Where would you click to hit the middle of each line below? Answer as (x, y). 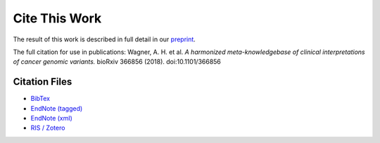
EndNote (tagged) (57, 108)
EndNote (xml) (52, 118)
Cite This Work (57, 18)
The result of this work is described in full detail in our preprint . (104, 39)
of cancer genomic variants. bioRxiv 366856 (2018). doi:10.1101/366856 (117, 62)
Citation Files (43, 82)
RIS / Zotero (48, 128)
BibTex (40, 99)
